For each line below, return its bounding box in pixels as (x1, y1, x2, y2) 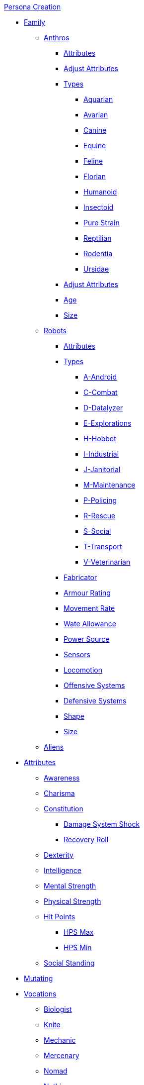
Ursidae (83, 265, 109, 273)
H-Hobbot (83, 434, 116, 443)
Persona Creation (4, 2, 61, 11)
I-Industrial (83, 450, 119, 458)
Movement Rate (64, 604, 115, 612)
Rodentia (83, 249, 113, 258)
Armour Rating (64, 589, 111, 597)
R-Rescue (83, 511, 116, 520)
